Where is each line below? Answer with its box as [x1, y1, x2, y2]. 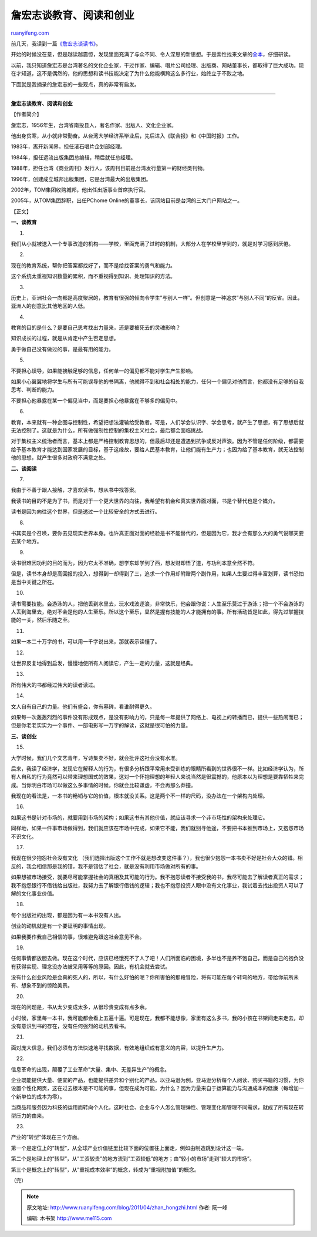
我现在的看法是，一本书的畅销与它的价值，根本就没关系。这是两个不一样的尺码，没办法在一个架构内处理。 [11, 792, 268, 799]
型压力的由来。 [11, 1112, 47, 1119]
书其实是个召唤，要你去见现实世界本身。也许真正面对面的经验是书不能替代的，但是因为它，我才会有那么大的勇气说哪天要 [11, 529, 304, 537]
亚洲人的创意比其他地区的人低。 [11, 303, 88, 310]
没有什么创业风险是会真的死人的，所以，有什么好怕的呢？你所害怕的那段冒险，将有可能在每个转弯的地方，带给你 [11, 974, 284, 981]
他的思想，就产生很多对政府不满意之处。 [11, 454, 109, 461]
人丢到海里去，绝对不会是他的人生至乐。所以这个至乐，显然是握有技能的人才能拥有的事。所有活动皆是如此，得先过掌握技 [11, 608, 304, 615]
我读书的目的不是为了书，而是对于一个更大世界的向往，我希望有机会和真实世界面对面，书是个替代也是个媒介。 [11, 497, 278, 504]
